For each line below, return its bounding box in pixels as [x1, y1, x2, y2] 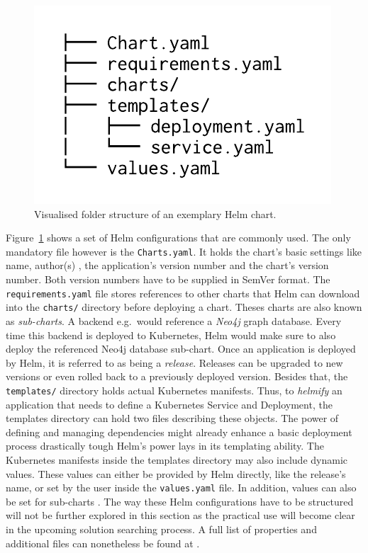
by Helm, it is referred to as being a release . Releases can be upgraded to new [6, 355, 343, 370]
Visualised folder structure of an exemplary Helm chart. [34, 206, 277, 221]
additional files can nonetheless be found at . [6, 535, 200, 550]
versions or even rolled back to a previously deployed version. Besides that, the [6, 369, 348, 384]
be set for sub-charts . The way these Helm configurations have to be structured [6, 494, 354, 508]
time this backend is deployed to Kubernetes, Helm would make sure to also [6, 327, 336, 342]
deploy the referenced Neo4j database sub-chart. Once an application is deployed [6, 341, 356, 356]
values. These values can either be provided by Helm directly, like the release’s [6, 466, 346, 481]
